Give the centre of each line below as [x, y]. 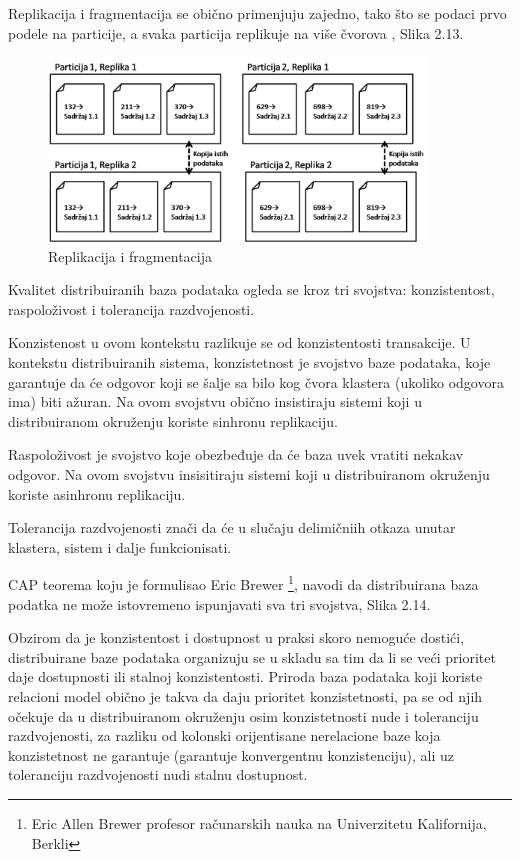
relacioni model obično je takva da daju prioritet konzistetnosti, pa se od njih [245, 695]
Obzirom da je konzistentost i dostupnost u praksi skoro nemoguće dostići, [236, 637]
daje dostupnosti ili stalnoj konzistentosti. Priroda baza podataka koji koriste [245, 676]
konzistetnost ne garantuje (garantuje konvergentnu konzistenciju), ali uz [231, 754]
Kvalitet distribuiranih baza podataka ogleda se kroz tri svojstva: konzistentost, [251, 289]
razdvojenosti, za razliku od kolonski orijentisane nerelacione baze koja [224, 735]
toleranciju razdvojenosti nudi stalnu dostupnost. [158, 774]
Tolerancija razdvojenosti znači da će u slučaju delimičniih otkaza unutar [232, 527]
